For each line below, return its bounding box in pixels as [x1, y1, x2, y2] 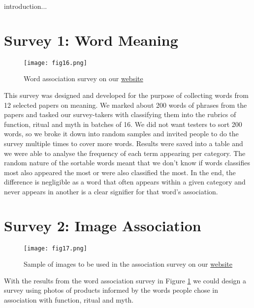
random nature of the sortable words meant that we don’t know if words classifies [4, 157, 250, 168]
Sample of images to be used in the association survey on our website [24, 259, 233, 269]
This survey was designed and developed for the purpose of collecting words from [4, 90, 249, 100]
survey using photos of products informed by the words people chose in [4, 285, 219, 295]
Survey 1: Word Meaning [4, 30, 178, 50]
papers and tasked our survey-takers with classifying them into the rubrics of [4, 109, 236, 120]
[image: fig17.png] [24, 245, 87, 252]
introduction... [4, 1, 47, 11]
